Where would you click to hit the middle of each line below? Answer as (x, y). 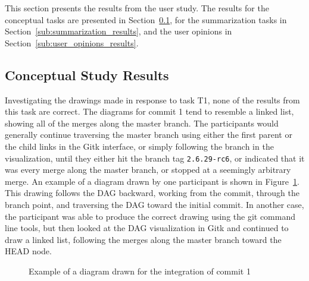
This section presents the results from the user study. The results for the (137, 8)
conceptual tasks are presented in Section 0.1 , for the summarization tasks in (146, 19)
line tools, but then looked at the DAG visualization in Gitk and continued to (147, 228)
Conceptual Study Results (87, 75)
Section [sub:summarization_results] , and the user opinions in (118, 31)
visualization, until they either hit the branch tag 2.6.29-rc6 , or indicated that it (155, 158)
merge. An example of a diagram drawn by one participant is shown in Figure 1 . (152, 181)
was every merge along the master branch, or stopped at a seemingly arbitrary (148, 170)
